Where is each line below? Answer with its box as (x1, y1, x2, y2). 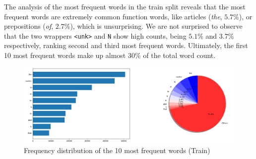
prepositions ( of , (4, 21, 54, 31)
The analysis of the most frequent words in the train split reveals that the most (4, 1, 246, 11)
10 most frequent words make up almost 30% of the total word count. (4, 50, 216, 60)
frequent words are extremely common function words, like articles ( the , (4, 11, 222, 21)
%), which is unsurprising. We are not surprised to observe (64, 21, 243, 31)
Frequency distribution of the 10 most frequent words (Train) (24, 145, 210, 155)
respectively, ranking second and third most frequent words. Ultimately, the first (4, 40, 248, 51)
